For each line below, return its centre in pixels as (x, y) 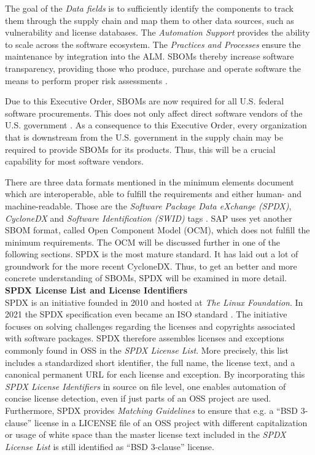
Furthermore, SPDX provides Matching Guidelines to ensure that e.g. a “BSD (152, 410)
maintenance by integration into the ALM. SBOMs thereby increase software (150, 56)
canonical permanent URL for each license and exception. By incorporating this (155, 374)
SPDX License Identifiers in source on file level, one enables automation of (146, 386)
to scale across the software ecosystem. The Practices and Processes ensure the (153, 44)
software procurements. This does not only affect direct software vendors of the (154, 113)
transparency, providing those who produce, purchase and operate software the (153, 68)
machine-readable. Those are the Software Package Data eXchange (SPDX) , (148, 205)
